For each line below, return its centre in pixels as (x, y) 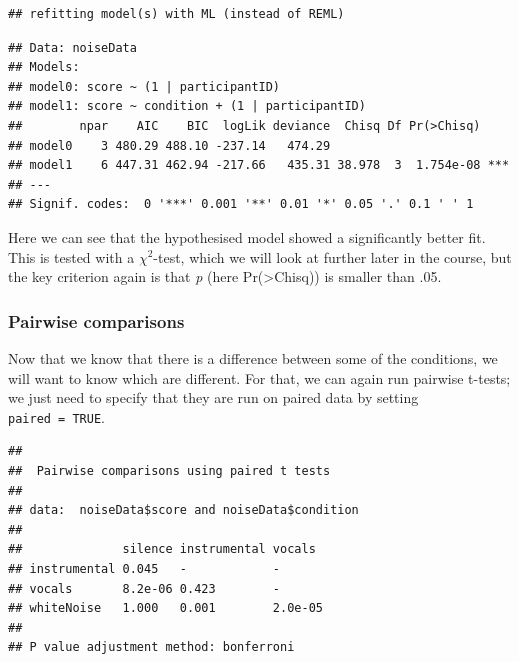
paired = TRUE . (56, 416)
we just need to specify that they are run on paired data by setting (213, 397)
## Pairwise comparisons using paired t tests (169, 470)
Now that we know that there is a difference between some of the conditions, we (253, 357)
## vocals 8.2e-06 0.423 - (144, 588)
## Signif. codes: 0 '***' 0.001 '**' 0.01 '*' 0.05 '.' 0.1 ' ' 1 (241, 204)
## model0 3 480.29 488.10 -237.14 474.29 (169, 145)
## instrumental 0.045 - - (144, 568)
